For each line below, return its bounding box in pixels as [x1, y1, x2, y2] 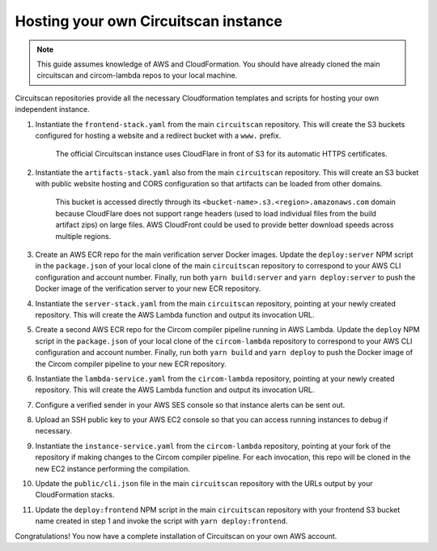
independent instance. [15, 105, 90, 114]
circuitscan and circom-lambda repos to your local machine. [36, 70, 238, 80]
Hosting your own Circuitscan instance [15, 12, 283, 30]
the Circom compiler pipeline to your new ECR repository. [35, 359, 227, 369]
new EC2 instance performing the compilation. [35, 463, 190, 473]
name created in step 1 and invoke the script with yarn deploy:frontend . [35, 516, 288, 526]
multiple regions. [55, 231, 112, 241]
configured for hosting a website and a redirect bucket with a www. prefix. [35, 130, 282, 140]
